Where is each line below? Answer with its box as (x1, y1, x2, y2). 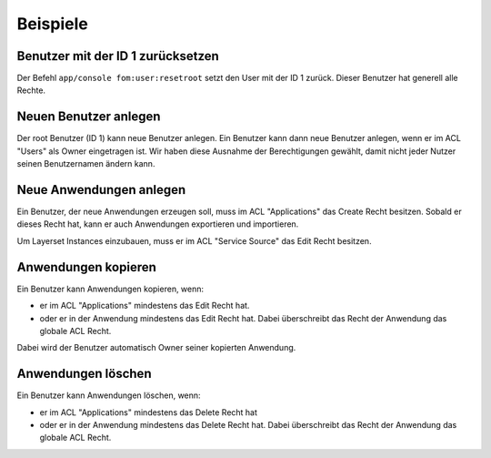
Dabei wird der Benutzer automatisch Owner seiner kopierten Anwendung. (16, 342, 296, 353)
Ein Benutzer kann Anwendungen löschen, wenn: (16, 390, 201, 401)
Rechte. (16, 85, 45, 96)
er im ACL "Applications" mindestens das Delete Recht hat (39, 406, 258, 418)
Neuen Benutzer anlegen (16, 109, 161, 125)
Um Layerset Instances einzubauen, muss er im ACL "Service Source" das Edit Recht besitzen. (16, 235, 372, 246)
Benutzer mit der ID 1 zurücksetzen (16, 48, 220, 64)
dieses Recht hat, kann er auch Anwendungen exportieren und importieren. (16, 219, 299, 229)
